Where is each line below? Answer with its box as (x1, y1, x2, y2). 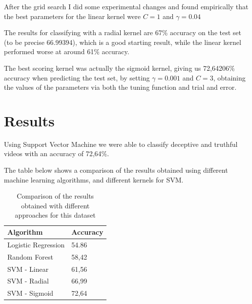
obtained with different (21, 200, 90, 210)
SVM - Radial (7, 276, 49, 286)
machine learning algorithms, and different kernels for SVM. (4, 174, 184, 184)
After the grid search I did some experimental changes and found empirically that (4, 1, 249, 11)
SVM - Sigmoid (7, 288, 54, 298)
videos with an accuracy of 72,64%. (4, 148, 109, 159)
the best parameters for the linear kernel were (4, 11, 141, 21)
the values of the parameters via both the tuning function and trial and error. (4, 82, 237, 92)
